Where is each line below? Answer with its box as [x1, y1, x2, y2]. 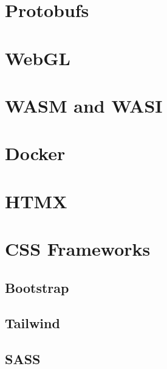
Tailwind [5, 314, 60, 332]
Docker [5, 141, 66, 166]
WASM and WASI [5, 93, 163, 118]
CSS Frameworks [5, 236, 151, 261]
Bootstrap [5, 278, 69, 297]
